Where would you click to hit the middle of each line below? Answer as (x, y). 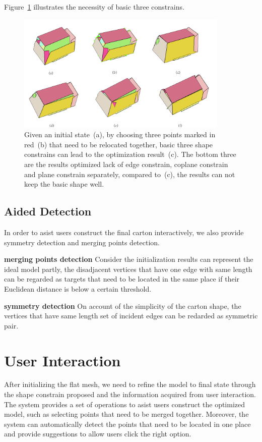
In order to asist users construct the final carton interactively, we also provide (124, 232)
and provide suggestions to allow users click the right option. (98, 434)
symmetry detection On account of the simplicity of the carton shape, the (123, 306)
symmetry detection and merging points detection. (82, 242)
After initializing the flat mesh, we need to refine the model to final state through (130, 384)
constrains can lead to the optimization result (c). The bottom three (130, 154)
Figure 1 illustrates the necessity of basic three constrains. (94, 7)
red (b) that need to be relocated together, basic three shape (119, 144)
